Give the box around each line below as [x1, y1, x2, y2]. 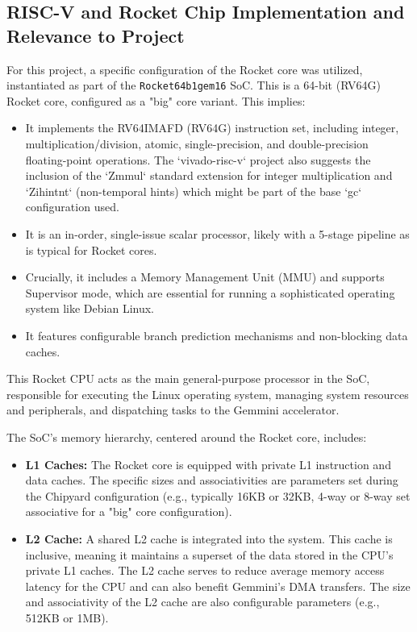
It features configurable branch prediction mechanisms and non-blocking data [25, 326, 408, 343]
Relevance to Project [6, 23, 185, 48]
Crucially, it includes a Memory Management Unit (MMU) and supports [25, 268, 385, 285]
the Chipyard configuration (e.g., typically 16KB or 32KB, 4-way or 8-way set [25, 487, 411, 504]
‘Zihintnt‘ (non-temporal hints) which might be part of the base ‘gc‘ [25, 182, 362, 199]
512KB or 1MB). [25, 609, 109, 626]
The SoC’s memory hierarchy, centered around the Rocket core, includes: [6, 428, 367, 445]
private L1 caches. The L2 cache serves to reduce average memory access [25, 562, 385, 579]
